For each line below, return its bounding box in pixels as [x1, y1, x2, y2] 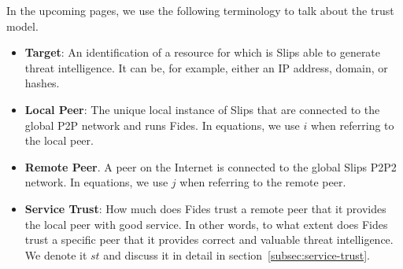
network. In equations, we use [24, 174, 168, 190]
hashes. [24, 75, 60, 91]
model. [6, 17, 39, 34]
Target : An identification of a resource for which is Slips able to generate [24, 44, 381, 61]
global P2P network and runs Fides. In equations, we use [24, 116, 300, 133]
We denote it [24, 246, 87, 263]
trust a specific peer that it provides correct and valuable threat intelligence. [24, 231, 394, 248]
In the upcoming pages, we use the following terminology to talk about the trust [6, 2, 394, 18]
